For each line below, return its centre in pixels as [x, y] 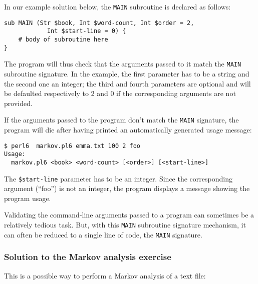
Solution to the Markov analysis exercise [88, 257]
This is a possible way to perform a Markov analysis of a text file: [105, 275]
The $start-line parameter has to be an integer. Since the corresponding [118, 178]
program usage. [28, 198]
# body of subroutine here [63, 39]
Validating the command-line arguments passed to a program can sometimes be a [129, 215]
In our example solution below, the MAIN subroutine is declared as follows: [117, 6]
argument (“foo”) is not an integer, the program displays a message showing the [127, 188]
